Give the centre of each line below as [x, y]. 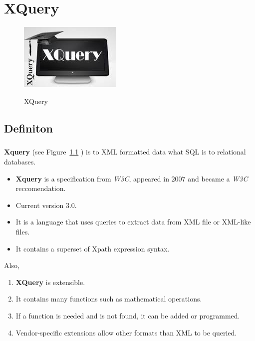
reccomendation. [41, 188]
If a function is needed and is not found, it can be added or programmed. [128, 315]
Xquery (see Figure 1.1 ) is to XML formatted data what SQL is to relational [125, 152]
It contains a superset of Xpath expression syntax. [93, 248]
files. [23, 232]
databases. [20, 162]
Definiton [29, 128]
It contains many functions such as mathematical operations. [109, 299]
